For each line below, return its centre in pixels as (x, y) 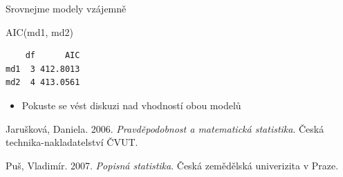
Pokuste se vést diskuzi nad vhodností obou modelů (131, 105)
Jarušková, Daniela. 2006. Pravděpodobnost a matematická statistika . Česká (165, 128)
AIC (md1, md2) (40, 31)
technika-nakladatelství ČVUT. (72, 142)
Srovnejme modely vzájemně (66, 8)
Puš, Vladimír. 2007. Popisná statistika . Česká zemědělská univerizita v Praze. (172, 165)
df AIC (53, 56)
